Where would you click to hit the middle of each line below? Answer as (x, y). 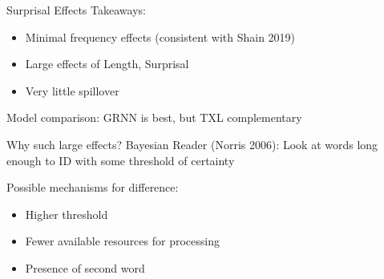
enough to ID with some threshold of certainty (121, 160)
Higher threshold (67, 214)
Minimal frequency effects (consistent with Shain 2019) (160, 36)
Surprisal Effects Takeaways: (76, 10)
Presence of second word (85, 267)
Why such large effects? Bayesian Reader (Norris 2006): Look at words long (192, 144)
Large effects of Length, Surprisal (107, 64)
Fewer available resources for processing (122, 241)
